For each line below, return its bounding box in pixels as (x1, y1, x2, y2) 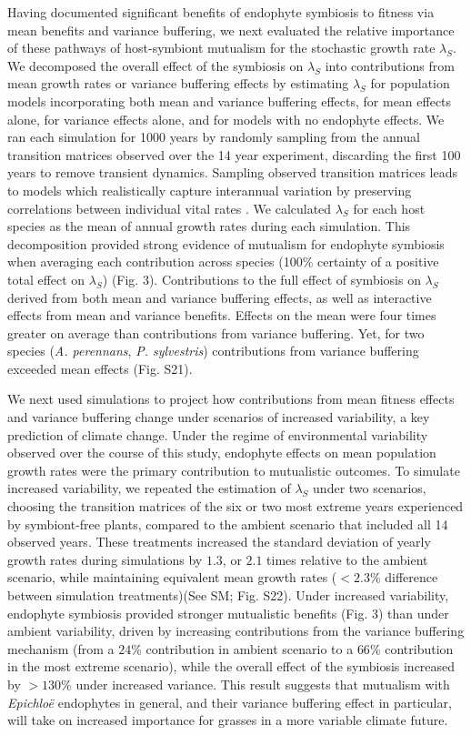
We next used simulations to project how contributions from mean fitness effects (7, 389, 455, 408)
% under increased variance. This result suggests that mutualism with (61, 674, 450, 693)
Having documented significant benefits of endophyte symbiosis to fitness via (7, 3, 435, 21)
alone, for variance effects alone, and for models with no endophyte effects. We (7, 109, 445, 128)
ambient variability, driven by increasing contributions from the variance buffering (7, 621, 465, 640)
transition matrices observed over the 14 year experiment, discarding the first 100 (7, 145, 461, 164)
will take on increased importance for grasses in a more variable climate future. (7, 710, 448, 730)
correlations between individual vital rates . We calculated (7, 198, 332, 217)
